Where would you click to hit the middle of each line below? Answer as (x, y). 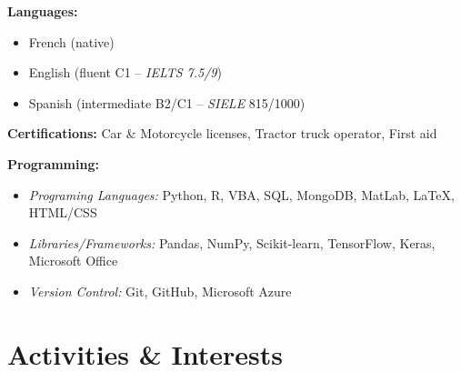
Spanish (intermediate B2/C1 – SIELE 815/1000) (167, 102)
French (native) (71, 41)
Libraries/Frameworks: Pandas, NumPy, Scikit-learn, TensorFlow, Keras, (232, 242)
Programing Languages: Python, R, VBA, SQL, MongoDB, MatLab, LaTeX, (241, 194)
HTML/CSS (63, 212)
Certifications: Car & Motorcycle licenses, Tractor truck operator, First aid (222, 133)
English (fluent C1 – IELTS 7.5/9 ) (125, 72)
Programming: (53, 163)
